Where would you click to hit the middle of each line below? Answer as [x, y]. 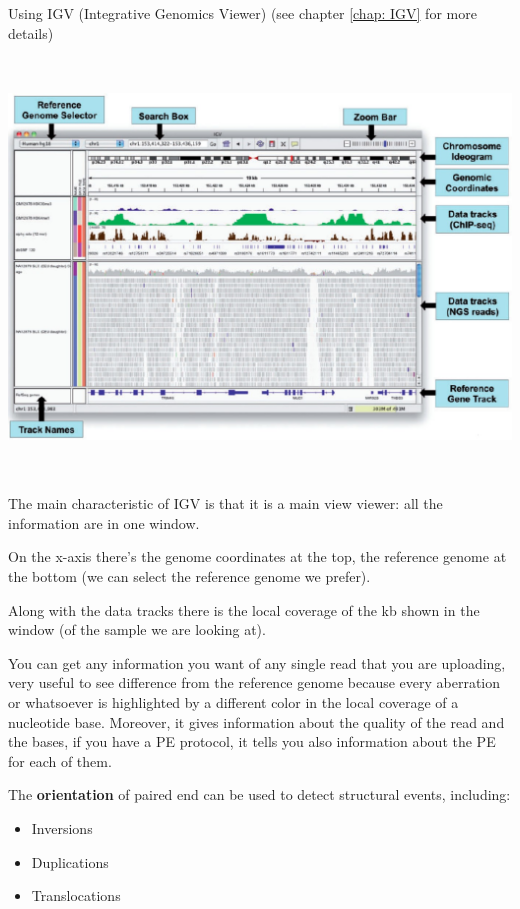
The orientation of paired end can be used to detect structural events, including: [259, 794]
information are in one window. [104, 522]
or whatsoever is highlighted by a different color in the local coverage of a [233, 701]
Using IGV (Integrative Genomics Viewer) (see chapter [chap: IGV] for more [242, 13]
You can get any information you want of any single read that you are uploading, [257, 662]
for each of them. [60, 760]
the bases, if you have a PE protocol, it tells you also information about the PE [252, 741]
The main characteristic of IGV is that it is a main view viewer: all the [225, 503]
